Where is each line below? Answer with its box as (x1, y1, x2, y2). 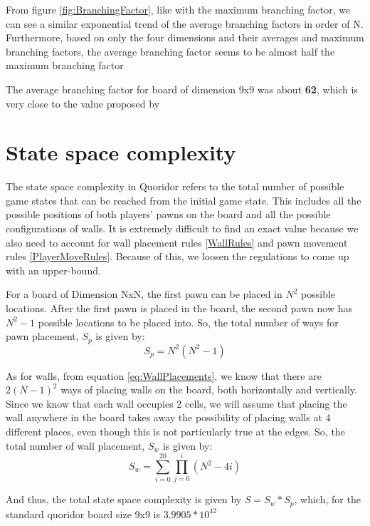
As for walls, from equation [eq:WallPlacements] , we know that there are (6, 368, 322, 383)
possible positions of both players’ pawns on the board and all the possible (6, 207, 331, 222)
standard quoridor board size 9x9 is (6, 506, 161, 521)
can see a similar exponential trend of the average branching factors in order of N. (6, 16, 364, 31)
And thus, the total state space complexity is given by (6, 492, 242, 507)
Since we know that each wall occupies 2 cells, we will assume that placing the (6, 396, 347, 411)
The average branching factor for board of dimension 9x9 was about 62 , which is (6, 81, 358, 96)
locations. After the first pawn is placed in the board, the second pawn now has (6, 301, 353, 316)
